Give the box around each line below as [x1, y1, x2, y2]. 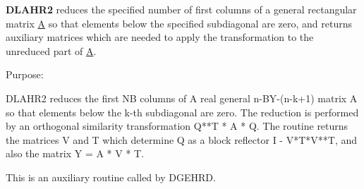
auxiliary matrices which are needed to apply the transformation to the [6, 30, 314, 44]
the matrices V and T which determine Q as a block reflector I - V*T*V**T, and [6, 132, 358, 147]
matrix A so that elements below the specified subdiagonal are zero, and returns [6, 16, 352, 30]
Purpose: [6, 67, 44, 82]
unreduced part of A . [6, 43, 97, 58]
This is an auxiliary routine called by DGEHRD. [6, 169, 216, 184]
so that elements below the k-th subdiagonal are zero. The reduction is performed [6, 104, 359, 119]
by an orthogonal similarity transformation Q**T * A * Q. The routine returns [6, 118, 348, 133]
